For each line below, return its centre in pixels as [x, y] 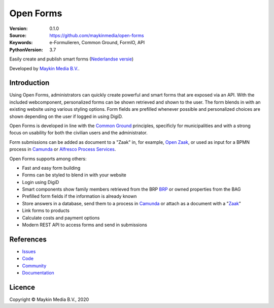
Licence [22, 287]
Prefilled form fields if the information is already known [79, 196]
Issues [29, 251]
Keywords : [21, 43]
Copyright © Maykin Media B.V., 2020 [49, 299]
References [28, 239]
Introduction [29, 83]
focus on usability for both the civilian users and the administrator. [79, 133]
